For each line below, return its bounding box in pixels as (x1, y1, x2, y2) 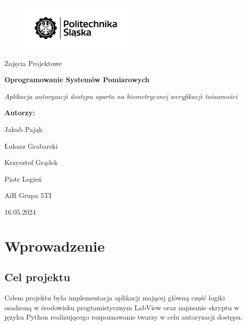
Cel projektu (4, 269, 70, 285)
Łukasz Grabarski (4, 140, 58, 151)
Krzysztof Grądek (4, 157, 58, 167)
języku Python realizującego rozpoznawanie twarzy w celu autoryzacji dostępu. (4, 312, 243, 322)
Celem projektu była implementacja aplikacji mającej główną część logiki (4, 292, 225, 303)
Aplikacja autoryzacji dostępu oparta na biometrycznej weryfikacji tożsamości (4, 91, 238, 101)
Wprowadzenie (4, 235, 105, 256)
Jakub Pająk (4, 124, 43, 134)
